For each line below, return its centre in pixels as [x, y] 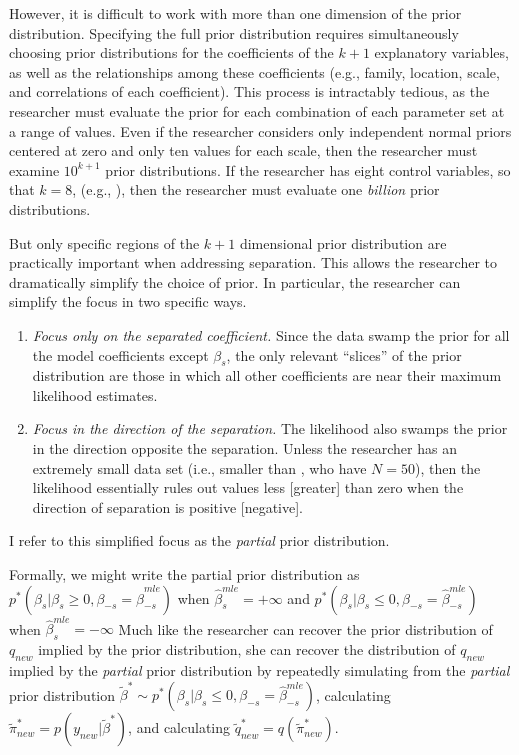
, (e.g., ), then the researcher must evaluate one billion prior [256, 189]
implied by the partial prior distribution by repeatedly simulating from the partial [259, 669]
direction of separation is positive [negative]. [168, 506]
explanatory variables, [441, 52]
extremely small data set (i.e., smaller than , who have [199, 467]
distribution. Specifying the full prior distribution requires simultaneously [234, 32]
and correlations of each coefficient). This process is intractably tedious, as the [249, 91]
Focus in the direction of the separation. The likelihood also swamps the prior [270, 428]
